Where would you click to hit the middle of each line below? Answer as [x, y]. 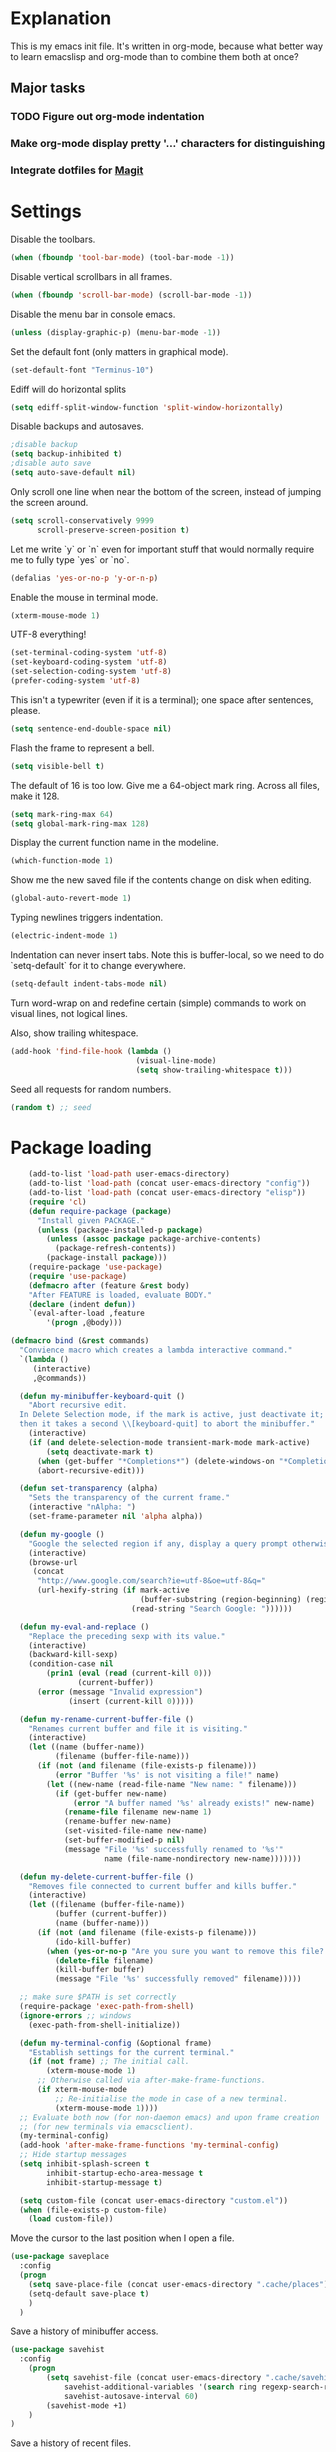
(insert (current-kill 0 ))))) [131, 1701]
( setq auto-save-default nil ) [73, 473]
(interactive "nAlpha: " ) [82, 1507]
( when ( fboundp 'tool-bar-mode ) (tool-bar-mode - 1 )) [122, 258]
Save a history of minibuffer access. [84, 2331]
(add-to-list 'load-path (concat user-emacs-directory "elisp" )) [167, 1193]
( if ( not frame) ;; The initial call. [109, 2062]
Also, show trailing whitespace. [74, 1033]
